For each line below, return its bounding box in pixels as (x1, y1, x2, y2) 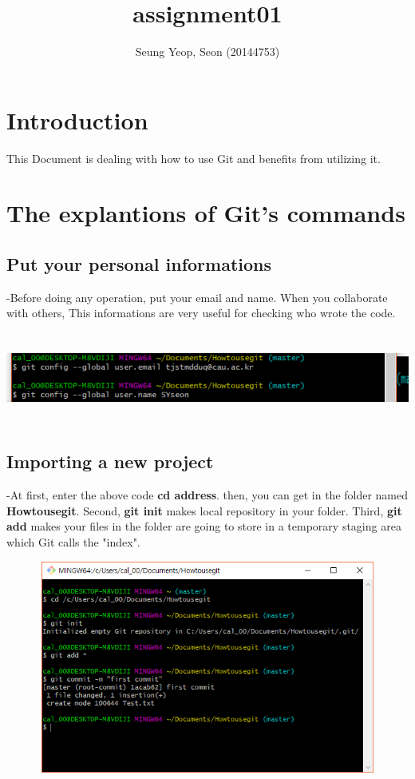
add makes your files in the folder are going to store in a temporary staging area (6, 518, 401, 535)
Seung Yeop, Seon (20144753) (135, 43, 280, 60)
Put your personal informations (6, 252, 272, 276)
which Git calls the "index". (6, 533, 140, 550)
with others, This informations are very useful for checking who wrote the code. (6, 304, 396, 321)
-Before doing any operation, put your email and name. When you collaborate (6, 288, 388, 305)
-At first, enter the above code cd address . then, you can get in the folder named (6, 487, 409, 503)
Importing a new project (6, 449, 214, 474)
